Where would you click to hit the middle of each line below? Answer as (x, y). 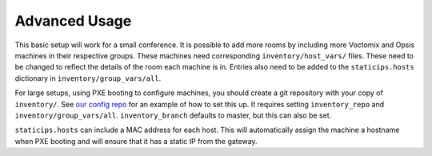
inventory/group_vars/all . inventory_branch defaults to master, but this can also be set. (173, 115)
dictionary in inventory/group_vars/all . (88, 78)
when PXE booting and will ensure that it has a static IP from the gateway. (136, 141)
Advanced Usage (73, 21)
